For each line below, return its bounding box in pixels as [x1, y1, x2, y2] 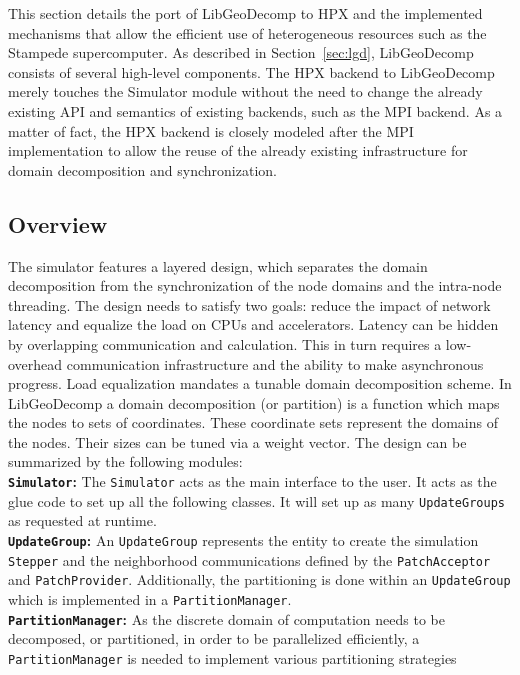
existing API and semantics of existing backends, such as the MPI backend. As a [8, 100, 503, 121]
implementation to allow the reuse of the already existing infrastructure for [8, 140, 468, 161]
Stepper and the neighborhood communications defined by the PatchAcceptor [8, 549, 491, 570]
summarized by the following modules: [8, 451, 243, 472]
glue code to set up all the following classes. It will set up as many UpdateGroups [8, 490, 505, 511]
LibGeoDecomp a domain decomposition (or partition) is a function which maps [8, 392, 500, 413]
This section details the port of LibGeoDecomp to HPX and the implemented [8, 3, 483, 23]
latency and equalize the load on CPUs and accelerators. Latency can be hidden [8, 314, 499, 335]
